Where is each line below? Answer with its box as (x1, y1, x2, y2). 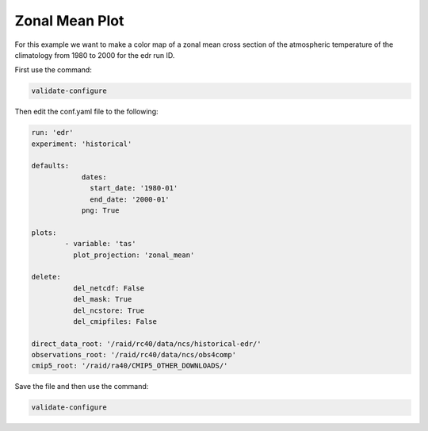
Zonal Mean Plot (14, 12, 124, 29)
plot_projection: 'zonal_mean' (72, 250, 195, 260)
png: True (81, 206, 120, 215)
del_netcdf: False (72, 283, 145, 293)
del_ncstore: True (72, 306, 145, 315)
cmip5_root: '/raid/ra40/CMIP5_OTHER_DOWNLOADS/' (31, 361, 228, 371)
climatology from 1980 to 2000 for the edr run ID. (14, 50, 175, 60)
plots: (31, 228, 57, 237)
